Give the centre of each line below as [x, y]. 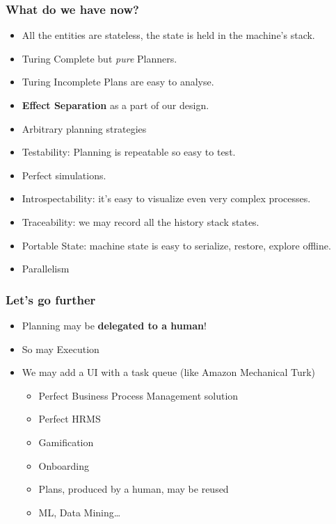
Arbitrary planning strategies [84, 128]
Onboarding [64, 465]
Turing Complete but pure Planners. [99, 58]
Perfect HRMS [70, 419]
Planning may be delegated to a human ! [114, 325]
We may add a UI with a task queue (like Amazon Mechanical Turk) [169, 372]
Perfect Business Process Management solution [138, 395]
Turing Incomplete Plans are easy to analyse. [118, 82]
